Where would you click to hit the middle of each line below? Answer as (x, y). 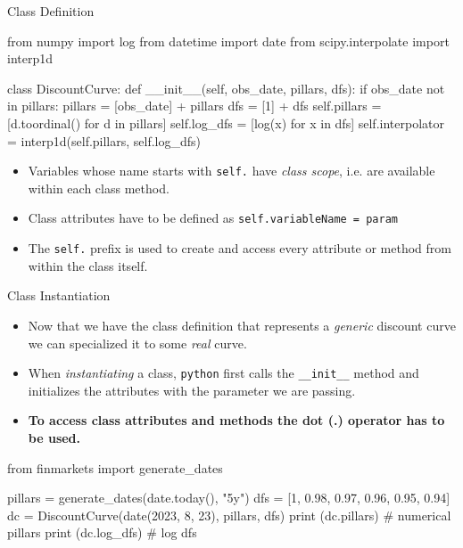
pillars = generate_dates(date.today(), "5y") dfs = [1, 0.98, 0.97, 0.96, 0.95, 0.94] (229, 498)
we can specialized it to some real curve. (137, 343)
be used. (54, 437)
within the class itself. (88, 265)
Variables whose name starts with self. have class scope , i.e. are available (231, 171)
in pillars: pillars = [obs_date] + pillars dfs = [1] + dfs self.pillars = (194, 106)
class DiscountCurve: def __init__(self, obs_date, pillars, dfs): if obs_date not (226, 88)
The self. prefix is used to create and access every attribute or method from (240, 248)
